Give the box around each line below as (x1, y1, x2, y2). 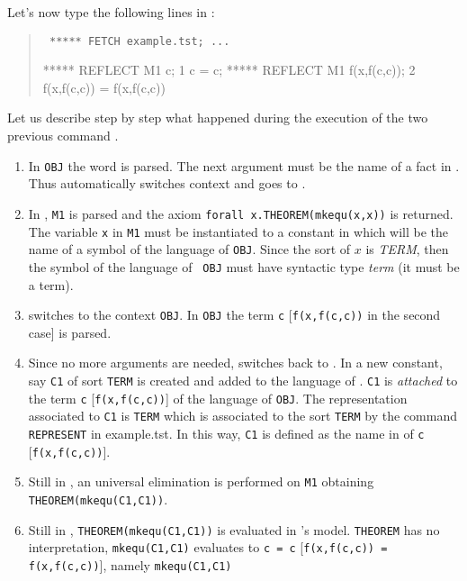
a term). (28, 275, 74, 294)
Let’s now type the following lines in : (7, 3, 215, 21)
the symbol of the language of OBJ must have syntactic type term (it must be (28, 257, 460, 276)
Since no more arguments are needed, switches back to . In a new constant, (28, 353, 443, 372)
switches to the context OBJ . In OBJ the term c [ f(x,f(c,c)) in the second (28, 305, 441, 324)
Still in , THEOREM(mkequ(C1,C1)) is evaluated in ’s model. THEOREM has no (28, 520, 440, 539)
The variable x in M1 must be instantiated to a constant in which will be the (28, 222, 449, 241)
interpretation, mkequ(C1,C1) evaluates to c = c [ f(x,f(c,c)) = (28, 538, 388, 557)
